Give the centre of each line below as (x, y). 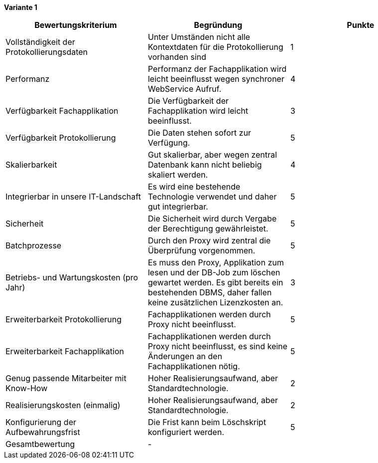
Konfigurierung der (41, 422)
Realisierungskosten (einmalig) (63, 405)
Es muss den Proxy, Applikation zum (216, 262)
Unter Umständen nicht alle (199, 37)
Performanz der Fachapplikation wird (217, 69)
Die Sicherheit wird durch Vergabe (212, 219)
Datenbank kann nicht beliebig (205, 165)
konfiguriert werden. (186, 432)
